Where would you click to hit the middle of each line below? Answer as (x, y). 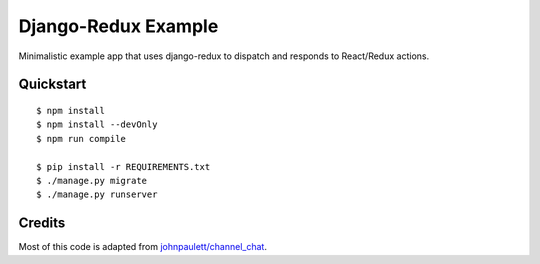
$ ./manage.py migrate (92, 180)
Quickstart (52, 84)
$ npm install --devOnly (97, 124)
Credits (42, 223)
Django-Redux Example (118, 26)
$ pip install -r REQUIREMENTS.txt (123, 166)
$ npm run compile (81, 138)
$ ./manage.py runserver (97, 194)
